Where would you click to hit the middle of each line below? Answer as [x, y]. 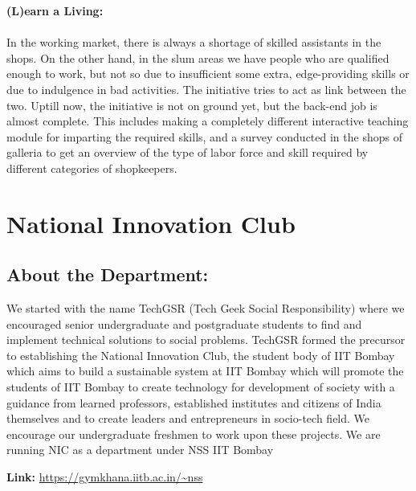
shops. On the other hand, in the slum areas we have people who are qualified [198, 57]
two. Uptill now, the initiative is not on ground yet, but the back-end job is [192, 105]
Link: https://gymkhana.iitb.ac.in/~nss [105, 477]
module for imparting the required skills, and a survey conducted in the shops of [204, 136]
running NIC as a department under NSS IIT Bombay [140, 450]
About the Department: [108, 274]
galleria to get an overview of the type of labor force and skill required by [188, 152]
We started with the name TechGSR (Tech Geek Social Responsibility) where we [206, 308]
